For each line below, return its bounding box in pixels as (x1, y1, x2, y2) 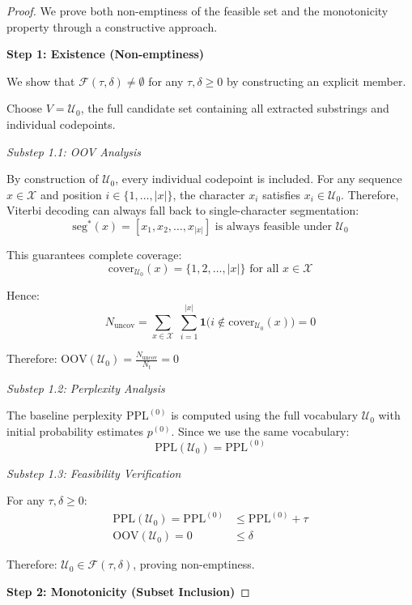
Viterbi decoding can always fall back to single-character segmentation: (6, 202, 359, 219)
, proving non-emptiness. (133, 556, 255, 573)
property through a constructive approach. (6, 18, 218, 35)
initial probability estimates (6, 422, 143, 439)
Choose (6, 100, 43, 117)
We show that (6, 72, 75, 89)
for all (249, 262, 279, 275)
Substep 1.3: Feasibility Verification (6, 464, 181, 481)
